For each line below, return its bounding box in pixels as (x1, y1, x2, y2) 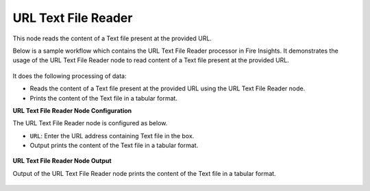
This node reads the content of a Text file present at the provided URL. (12, 34, 212, 42)
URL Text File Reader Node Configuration (12, 106, 132, 114)
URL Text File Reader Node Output (12, 157, 112, 165)
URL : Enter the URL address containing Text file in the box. (29, 131, 195, 140)
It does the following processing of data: (12, 72, 127, 80)
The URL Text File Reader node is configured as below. (12, 119, 168, 127)
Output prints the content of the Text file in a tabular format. (29, 141, 199, 150)
